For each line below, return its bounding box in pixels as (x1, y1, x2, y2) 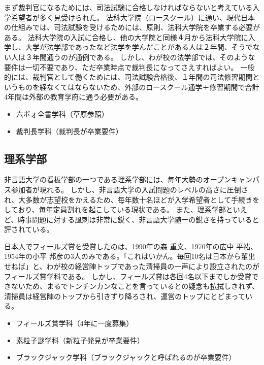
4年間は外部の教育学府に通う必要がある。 (4, 91, 143, 102)
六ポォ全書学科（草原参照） (16, 108, 109, 119)
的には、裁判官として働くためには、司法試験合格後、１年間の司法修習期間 (4, 72, 253, 82)
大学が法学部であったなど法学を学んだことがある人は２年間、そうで (25, 42, 253, 52)
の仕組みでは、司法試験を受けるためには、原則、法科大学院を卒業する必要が (4, 22, 260, 32)
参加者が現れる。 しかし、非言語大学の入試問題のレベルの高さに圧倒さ (11, 184, 248, 194)
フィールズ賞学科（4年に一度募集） (16, 318, 134, 328)
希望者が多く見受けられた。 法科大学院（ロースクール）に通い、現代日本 (11, 12, 255, 22)
